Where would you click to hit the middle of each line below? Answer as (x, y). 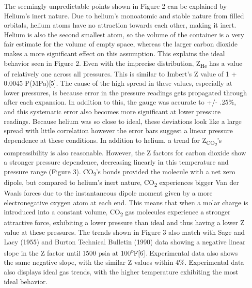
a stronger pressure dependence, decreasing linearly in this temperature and (116, 162)
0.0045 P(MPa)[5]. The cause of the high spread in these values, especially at (118, 83)
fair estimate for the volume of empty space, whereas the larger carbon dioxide (121, 44)
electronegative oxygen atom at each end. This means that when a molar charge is (126, 202)
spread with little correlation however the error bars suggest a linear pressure (118, 130)
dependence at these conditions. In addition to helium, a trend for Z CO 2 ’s (113, 141)
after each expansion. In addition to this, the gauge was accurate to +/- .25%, (120, 102)
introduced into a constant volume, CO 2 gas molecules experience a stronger (117, 212)
